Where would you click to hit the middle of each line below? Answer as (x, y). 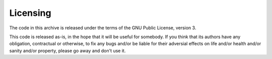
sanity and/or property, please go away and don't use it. (67, 51)
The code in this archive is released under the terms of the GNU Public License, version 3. (103, 28)
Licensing (30, 13)
